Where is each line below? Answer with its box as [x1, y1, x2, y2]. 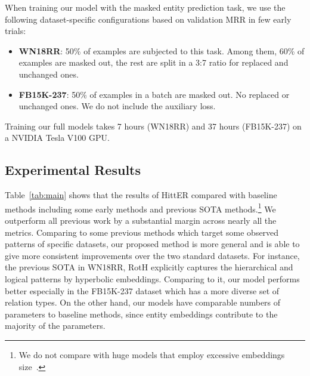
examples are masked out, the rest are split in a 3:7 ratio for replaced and [18, 56, 289, 69]
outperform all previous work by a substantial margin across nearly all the [5, 214, 277, 226]
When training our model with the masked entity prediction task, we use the [5, 1, 286, 13]
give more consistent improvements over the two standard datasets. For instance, [5, 249, 300, 261]
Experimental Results [5, 161, 141, 179]
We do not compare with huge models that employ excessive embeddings [18, 348, 285, 360]
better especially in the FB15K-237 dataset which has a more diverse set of [5, 284, 280, 297]
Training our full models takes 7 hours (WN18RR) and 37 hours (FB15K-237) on [5, 119, 302, 132]
